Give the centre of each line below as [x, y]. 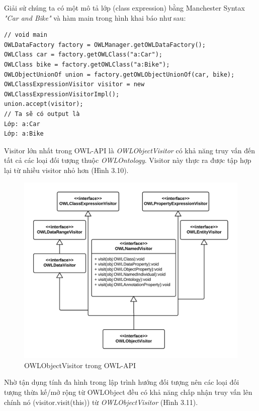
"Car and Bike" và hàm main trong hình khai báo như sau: [95, 17]
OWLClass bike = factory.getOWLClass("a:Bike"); [87, 64]
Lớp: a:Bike [24, 134]
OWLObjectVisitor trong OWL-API [80, 365]
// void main [26, 35]
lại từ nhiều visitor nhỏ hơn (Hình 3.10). [66, 170]
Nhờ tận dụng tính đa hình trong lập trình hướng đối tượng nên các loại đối [122, 382]
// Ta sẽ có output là [42, 114]
